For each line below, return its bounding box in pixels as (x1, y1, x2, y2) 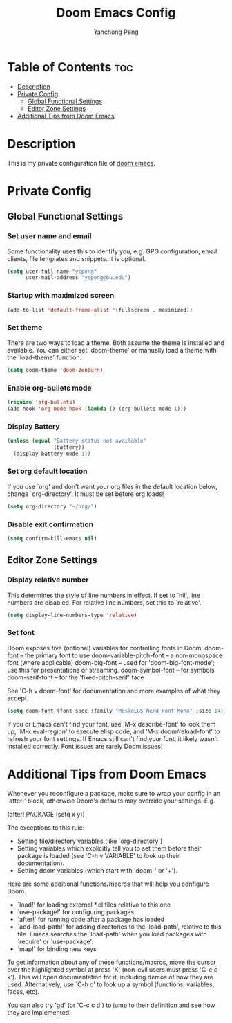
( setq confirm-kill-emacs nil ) (7, 535, 97, 542)
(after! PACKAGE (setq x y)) (7, 810, 85, 818)
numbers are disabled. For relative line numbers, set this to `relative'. (7, 598, 202, 607)
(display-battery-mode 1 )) (13, 450, 91, 457)
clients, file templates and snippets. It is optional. (7, 254, 146, 263)
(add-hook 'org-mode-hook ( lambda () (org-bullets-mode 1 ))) (7, 405, 187, 412)
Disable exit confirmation (7, 519, 94, 529)
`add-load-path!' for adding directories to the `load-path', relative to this (17, 923, 222, 931)
